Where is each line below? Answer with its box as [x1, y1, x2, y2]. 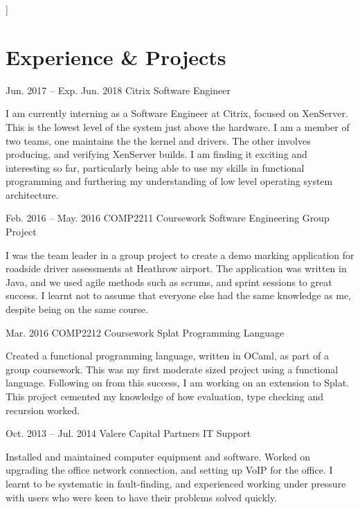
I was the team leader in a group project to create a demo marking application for [6, 247, 354, 262]
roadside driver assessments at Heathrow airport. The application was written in [6, 261, 347, 276]
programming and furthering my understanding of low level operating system [6, 174, 333, 188]
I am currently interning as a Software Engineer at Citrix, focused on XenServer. [6, 106, 348, 120]
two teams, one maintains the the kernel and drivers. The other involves [6, 133, 311, 148]
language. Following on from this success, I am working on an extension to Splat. [6, 375, 350, 390]
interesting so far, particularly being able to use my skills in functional [6, 160, 305, 175]
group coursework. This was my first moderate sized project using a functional [6, 361, 339, 376]
